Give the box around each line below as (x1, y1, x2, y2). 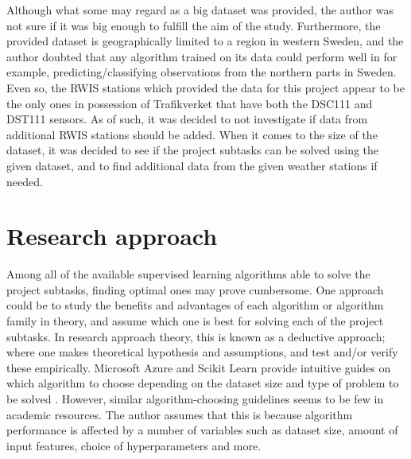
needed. (6, 173, 43, 189)
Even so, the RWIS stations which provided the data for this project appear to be (6, 79, 405, 95)
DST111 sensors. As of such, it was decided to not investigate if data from (6, 111, 368, 127)
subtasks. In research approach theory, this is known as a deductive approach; (6, 328, 386, 344)
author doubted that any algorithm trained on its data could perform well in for (6, 48, 397, 64)
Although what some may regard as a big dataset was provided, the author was (6, 2, 394, 18)
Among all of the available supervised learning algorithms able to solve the (6, 266, 370, 282)
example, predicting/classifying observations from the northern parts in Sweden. (6, 64, 397, 80)
